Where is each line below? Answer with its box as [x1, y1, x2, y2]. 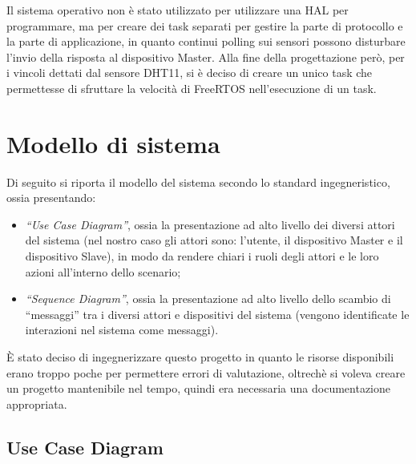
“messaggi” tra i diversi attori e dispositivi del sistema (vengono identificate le [25, 305, 410, 322]
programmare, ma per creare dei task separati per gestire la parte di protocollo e [6, 17, 403, 34]
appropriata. [6, 395, 67, 412]
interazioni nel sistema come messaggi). [25, 321, 219, 338]
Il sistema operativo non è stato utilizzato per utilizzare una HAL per [6, 2, 349, 18]
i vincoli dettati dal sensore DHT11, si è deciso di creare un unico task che [6, 64, 373, 81]
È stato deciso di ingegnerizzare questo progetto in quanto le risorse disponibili [6, 349, 394, 365]
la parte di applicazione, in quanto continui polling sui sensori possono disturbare [6, 33, 406, 50]
